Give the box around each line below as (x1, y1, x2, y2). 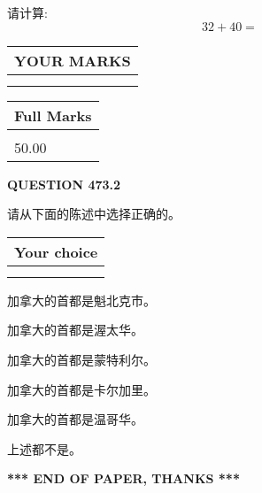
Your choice (14, 241, 98, 262)
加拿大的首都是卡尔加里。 (7, 380, 156, 398)
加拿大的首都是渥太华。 (7, 320, 143, 339)
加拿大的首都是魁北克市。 (7, 290, 156, 309)
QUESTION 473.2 (7, 174, 121, 193)
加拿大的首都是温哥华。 (7, 410, 143, 428)
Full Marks (14, 104, 92, 126)
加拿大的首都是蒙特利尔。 (7, 350, 156, 368)
